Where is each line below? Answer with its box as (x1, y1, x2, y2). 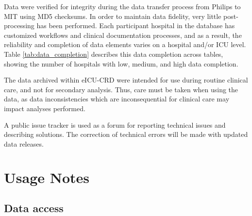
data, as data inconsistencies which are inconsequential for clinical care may (4, 94, 230, 104)
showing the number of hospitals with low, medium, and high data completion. (4, 58, 238, 68)
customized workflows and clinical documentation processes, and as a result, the (4, 30, 242, 40)
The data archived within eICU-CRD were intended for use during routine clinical (4, 75, 248, 85)
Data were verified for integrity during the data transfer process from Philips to (4, 1, 241, 11)
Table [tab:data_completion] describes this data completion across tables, (4, 49, 223, 59)
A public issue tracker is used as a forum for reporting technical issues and (4, 119, 226, 130)
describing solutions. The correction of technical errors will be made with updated (4, 129, 248, 139)
